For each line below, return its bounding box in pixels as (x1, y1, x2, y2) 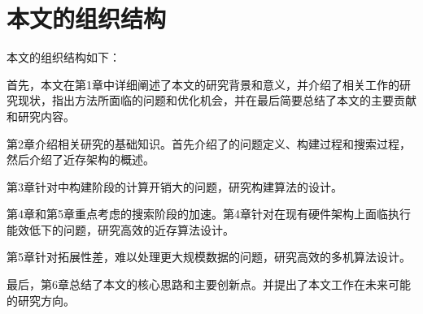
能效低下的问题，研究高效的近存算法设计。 (7, 221, 234, 238)
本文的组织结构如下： (7, 49, 120, 66)
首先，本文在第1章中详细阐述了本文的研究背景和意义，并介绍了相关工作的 (7, 75, 399, 92)
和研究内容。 (7, 107, 75, 124)
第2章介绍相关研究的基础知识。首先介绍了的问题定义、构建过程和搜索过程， (7, 135, 411, 152)
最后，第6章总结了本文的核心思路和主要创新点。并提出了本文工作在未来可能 (7, 276, 411, 293)
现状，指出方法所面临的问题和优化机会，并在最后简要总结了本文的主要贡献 (17, 92, 416, 109)
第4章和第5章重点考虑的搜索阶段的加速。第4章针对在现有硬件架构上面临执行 (7, 205, 411, 222)
